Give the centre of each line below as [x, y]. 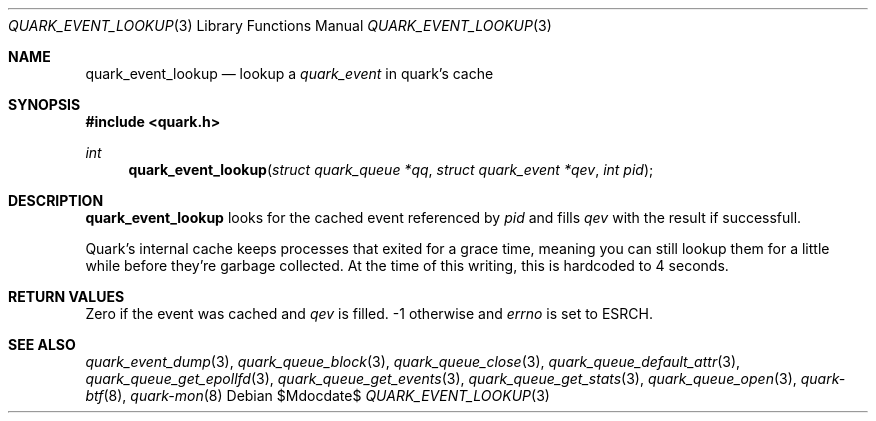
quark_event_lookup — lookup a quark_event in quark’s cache [289, 73]
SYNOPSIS [44, 104]
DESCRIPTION [56, 200]
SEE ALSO [42, 344]
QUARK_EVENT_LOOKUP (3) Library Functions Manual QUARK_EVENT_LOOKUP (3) [280, 25]
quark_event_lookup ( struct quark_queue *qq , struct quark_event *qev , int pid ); [391, 169]
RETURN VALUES [66, 296]
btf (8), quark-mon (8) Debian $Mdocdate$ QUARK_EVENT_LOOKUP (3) [317, 395]
